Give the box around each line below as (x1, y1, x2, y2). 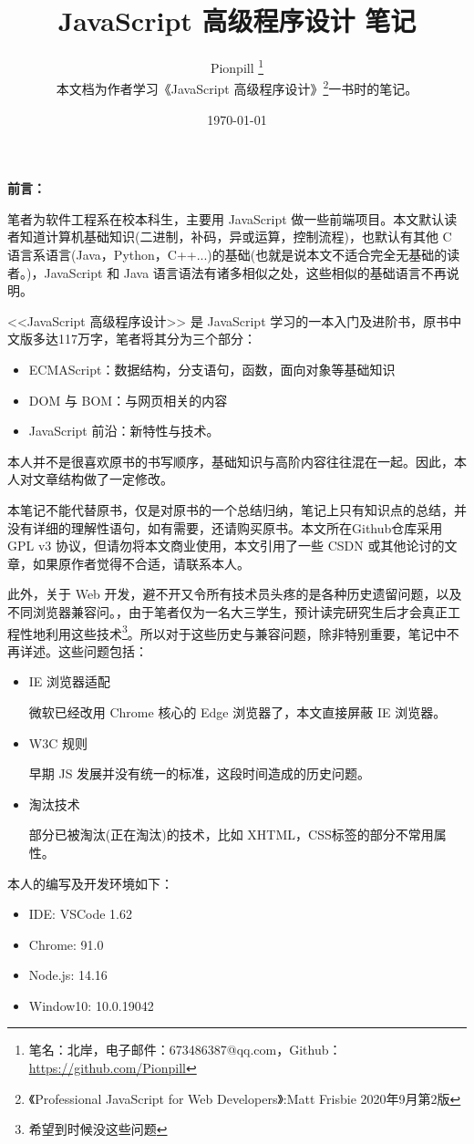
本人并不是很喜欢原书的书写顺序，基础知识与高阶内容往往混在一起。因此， (7, 451, 454, 470)
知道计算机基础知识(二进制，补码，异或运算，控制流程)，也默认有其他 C (19, 227, 452, 246)
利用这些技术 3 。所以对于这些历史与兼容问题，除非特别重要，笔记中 (45, 621, 447, 643)
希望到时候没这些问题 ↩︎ (28, 1119, 168, 1139)
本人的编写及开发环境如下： (7, 873, 173, 892)
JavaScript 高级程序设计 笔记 (57, 2, 417, 39)
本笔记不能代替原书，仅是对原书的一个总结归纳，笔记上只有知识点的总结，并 (7, 500, 467, 519)
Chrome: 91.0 (28, 934, 104, 953)
